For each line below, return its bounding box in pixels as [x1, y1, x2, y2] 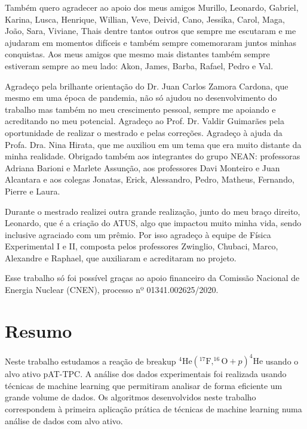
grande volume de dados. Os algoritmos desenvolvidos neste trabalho [5, 391, 256, 403]
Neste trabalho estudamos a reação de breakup [5, 354, 176, 367]
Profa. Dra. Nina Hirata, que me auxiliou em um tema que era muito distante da [5, 138, 302, 150]
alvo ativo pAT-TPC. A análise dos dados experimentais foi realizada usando [5, 368, 287, 380]
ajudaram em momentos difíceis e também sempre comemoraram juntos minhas [5, 36, 297, 48]
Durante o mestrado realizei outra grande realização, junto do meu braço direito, [5, 205, 300, 217]
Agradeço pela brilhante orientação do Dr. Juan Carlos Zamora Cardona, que [5, 79, 288, 92]
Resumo [5, 318, 72, 342]
